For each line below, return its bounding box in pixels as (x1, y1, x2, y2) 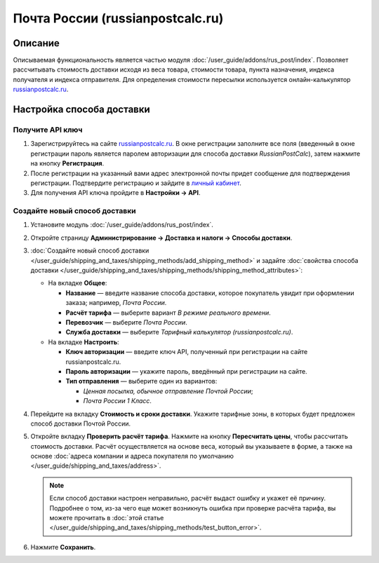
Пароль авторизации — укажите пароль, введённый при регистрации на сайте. (65, 367, 308, 375)
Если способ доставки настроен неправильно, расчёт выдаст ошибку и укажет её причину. (49, 494, 326, 503)
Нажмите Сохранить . (30, 543, 96, 551)
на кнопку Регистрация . (30, 159, 105, 168)
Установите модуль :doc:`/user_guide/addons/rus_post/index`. (30, 221, 214, 229)
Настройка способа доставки (13, 104, 150, 116)
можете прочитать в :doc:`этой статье (49, 514, 164, 522)
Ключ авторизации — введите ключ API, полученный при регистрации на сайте (65, 348, 308, 356)
